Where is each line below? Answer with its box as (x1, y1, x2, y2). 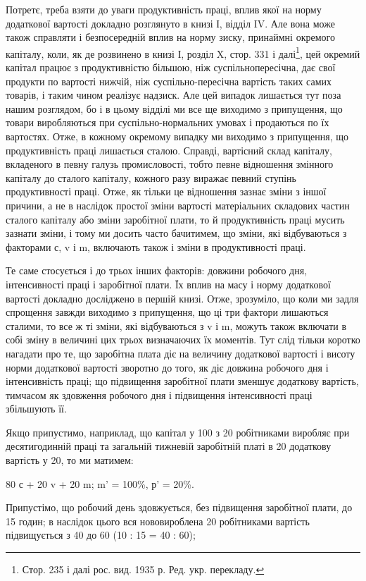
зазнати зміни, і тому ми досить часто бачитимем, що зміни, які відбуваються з (6, 226, 347, 240)
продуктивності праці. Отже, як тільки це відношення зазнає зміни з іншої (6, 184, 327, 199)
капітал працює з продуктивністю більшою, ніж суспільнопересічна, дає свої (6, 60, 336, 75)
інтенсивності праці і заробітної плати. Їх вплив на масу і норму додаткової (6, 276, 331, 291)
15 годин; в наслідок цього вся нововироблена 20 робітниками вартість (6, 513, 310, 528)
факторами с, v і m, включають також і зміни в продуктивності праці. (6, 239, 306, 254)
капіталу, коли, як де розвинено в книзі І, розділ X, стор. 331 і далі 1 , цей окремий (6, 44, 360, 61)
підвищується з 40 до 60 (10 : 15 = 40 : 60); (6, 527, 196, 542)
